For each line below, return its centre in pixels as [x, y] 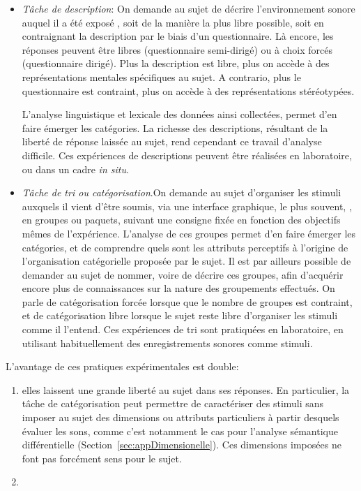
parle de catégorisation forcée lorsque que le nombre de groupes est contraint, [187, 301]
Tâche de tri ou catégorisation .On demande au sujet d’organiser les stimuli [182, 192]
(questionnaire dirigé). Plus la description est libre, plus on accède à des [176, 63]
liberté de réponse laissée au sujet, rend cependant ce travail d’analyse [172, 141]
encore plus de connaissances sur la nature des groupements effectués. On [178, 288]
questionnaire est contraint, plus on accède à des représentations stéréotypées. [188, 90]
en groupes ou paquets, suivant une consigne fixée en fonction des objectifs [181, 220]
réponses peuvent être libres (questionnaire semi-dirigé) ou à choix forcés [177, 49]
